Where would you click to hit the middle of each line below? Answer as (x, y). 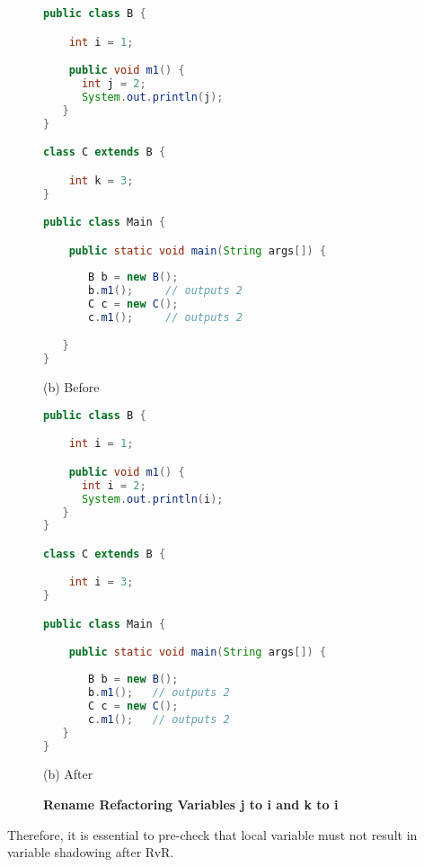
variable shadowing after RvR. (91, 852)
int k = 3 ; (101, 180)
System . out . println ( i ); (152, 499)
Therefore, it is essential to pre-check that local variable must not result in (212, 834)
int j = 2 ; (114, 83)
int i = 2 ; (114, 485)
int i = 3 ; (101, 582)
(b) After (68, 774)
